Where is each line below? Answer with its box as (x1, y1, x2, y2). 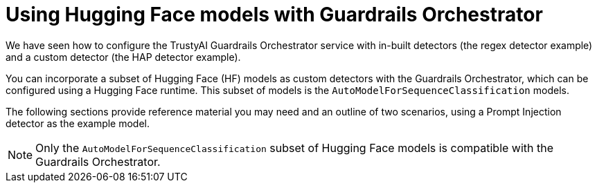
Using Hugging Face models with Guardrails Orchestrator (6, 3, 543, 26)
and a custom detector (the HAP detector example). (6, 50, 241, 63)
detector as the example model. (6, 117, 150, 129)
